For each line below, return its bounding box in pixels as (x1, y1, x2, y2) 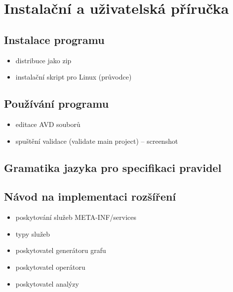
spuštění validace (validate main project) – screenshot (15, 135, 178, 146)
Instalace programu (4, 32, 105, 47)
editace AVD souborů (15, 119, 80, 129)
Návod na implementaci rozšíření (4, 189, 176, 204)
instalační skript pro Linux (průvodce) (15, 72, 132, 82)
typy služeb (15, 228, 50, 239)
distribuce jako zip (15, 55, 72, 65)
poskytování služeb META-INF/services (15, 212, 136, 222)
